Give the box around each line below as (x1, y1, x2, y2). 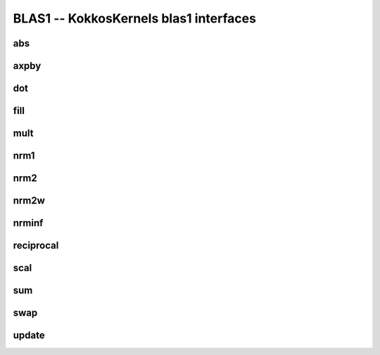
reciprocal (13, 239, 59, 251)
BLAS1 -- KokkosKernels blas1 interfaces (13, 11, 257, 26)
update (13, 330, 45, 342)
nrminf (13, 217, 44, 229)
